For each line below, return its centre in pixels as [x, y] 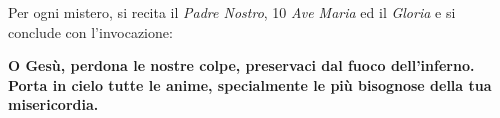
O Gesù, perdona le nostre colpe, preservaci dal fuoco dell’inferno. [241, 65]
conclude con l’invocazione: [90, 31]
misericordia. [53, 104]
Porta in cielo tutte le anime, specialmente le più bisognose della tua [250, 84]
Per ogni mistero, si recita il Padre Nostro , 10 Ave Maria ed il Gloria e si [232, 12]
